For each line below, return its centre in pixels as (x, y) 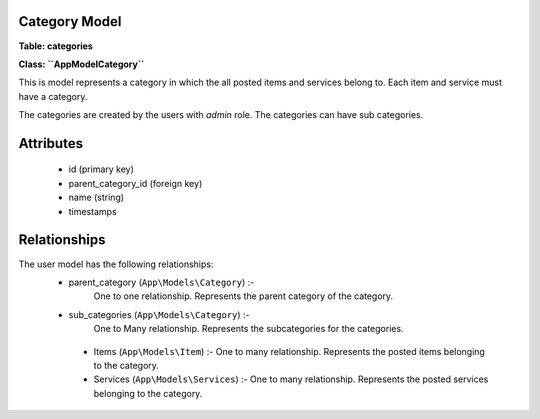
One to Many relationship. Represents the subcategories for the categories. (248, 329)
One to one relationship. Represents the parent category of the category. (243, 296)
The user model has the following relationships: (116, 264)
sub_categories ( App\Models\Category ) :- (159, 314)
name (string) (96, 197)
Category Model (70, 21)
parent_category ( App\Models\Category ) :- (161, 282)
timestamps (92, 211)
